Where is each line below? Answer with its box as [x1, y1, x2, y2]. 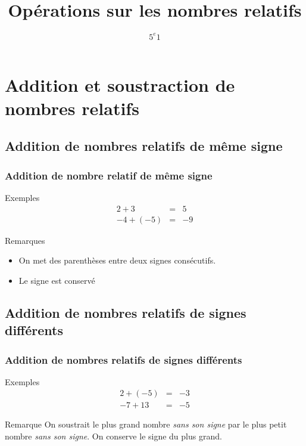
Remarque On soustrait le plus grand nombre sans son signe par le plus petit [5, 418, 287, 430]
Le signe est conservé [18, 274, 95, 286]
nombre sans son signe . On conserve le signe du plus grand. [5, 430, 222, 442]
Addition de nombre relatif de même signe [5, 168, 213, 182]
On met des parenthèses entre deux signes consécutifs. [18, 254, 216, 267]
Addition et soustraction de [5, 72, 235, 97]
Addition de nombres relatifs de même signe [5, 137, 283, 155]
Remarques [5, 234, 45, 246]
